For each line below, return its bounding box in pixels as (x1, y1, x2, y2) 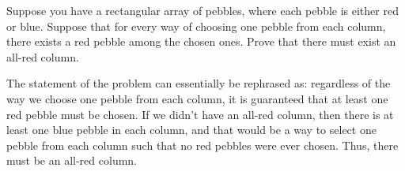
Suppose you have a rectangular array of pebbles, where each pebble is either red (6, 2, 399, 18)
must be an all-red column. (6, 152, 138, 169)
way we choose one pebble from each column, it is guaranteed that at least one (6, 90, 388, 106)
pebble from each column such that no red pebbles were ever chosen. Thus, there (6, 136, 399, 153)
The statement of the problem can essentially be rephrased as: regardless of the (6, 75, 391, 91)
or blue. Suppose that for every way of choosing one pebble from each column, (6, 17, 386, 34)
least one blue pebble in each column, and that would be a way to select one (6, 121, 377, 138)
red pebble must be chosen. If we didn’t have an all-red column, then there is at (6, 106, 394, 122)
